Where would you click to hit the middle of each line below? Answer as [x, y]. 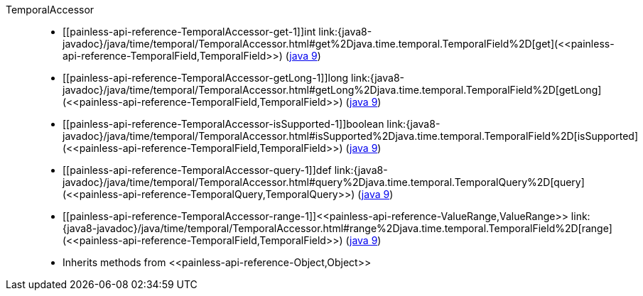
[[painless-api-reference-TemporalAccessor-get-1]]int [189, 32]
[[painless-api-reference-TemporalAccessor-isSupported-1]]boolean [223, 124]
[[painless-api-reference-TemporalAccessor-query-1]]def [197, 170]
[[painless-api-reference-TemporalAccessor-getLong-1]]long [206, 78]
